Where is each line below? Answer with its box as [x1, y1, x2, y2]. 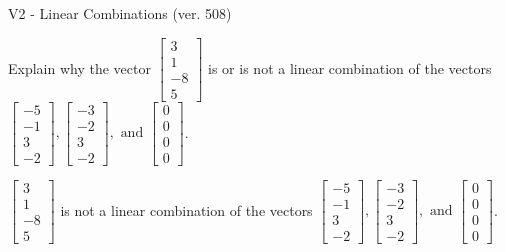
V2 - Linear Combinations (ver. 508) [8, 3, 232, 23]
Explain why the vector [8, 57, 151, 78]
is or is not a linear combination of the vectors [208, 57, 492, 78]
